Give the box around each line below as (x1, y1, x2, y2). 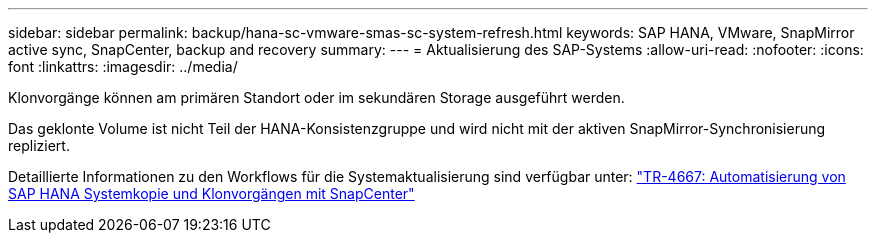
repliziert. (8, 137, 70, 154)
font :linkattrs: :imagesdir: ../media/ (8, 58, 238, 75)
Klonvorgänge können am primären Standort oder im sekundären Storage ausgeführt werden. (8, 89, 625, 106)
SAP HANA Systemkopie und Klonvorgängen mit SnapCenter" (8, 185, 415, 202)
